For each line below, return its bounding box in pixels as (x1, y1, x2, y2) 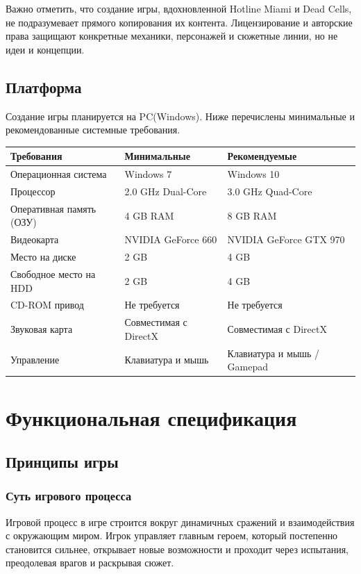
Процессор (10, 183, 56, 198)
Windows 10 (227, 167, 280, 181)
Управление (10, 352, 60, 367)
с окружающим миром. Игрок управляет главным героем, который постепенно (6, 528, 338, 543)
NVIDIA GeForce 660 (124, 232, 217, 247)
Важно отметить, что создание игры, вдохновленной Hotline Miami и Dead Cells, (6, 1, 352, 15)
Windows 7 (124, 167, 172, 181)
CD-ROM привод (10, 297, 84, 312)
